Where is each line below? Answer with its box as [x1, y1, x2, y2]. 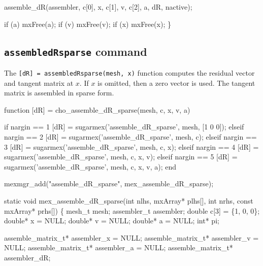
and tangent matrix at [4, 77, 74, 88]
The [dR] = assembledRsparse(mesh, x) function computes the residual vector [4, 67, 255, 78]
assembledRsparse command [4, 43, 147, 59]
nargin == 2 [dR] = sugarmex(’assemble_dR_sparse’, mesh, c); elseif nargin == [4, 131, 257, 142]
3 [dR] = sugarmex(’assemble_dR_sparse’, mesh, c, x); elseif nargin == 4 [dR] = [4, 141, 259, 152]
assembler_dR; [4, 252, 51, 262]
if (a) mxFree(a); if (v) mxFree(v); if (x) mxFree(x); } [4, 18, 171, 29]
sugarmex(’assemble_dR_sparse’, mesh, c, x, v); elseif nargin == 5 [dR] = [4, 151, 238, 162]
